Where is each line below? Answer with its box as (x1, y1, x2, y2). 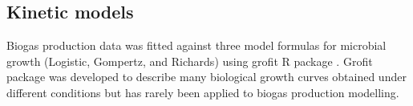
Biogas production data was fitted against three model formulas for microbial (6, 37, 387, 54)
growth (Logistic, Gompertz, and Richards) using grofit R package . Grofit (6, 52, 373, 69)
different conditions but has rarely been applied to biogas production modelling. (6, 84, 399, 100)
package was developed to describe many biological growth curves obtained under (6, 68, 407, 85)
